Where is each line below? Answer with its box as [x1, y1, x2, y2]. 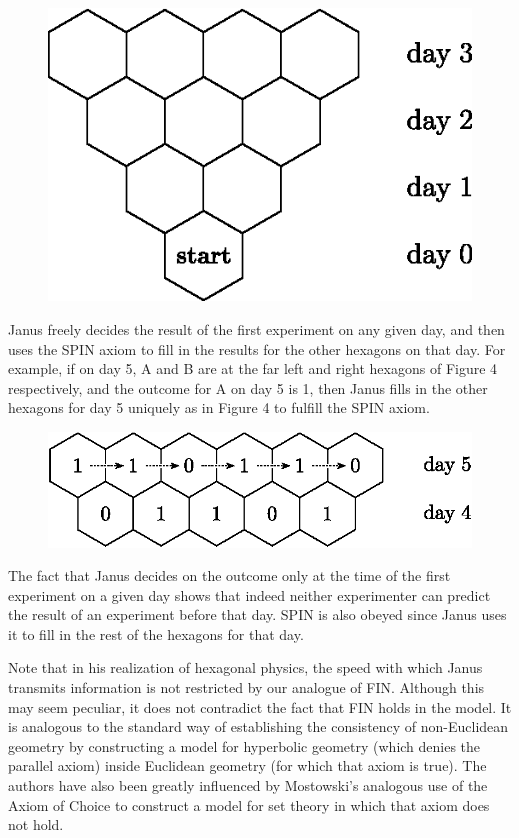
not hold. [8, 814, 64, 835]
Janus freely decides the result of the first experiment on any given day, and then [8, 319, 505, 340]
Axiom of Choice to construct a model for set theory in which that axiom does [8, 794, 490, 815]
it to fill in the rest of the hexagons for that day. [8, 623, 304, 644]
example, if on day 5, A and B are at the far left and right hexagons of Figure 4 [8, 358, 498, 379]
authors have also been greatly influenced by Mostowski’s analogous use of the [8, 775, 488, 796]
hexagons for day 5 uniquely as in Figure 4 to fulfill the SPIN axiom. [8, 397, 430, 418]
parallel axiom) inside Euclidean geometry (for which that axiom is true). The [8, 755, 487, 776]
